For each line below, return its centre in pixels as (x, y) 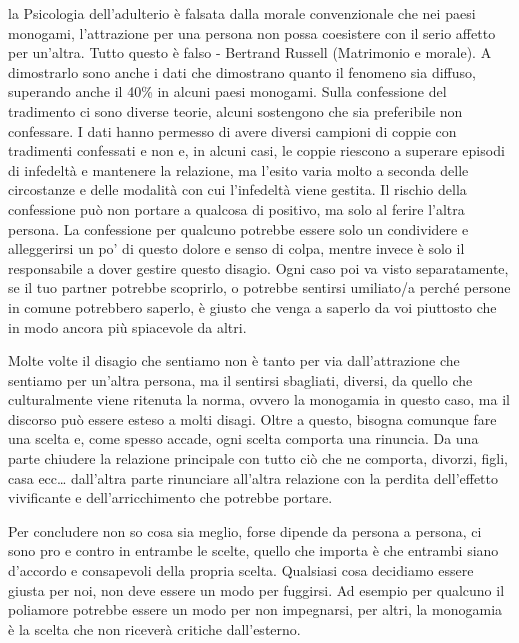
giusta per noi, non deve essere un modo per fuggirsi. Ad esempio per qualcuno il (256, 589)
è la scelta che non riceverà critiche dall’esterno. (154, 628)
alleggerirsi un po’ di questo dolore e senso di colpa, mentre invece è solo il (236, 248)
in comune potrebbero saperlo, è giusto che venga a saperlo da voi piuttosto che (252, 306)
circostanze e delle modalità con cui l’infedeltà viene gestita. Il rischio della (237, 189)
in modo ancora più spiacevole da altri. (127, 326)
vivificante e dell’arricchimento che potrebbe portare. (170, 497)
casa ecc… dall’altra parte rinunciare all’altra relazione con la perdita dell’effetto (253, 477)
